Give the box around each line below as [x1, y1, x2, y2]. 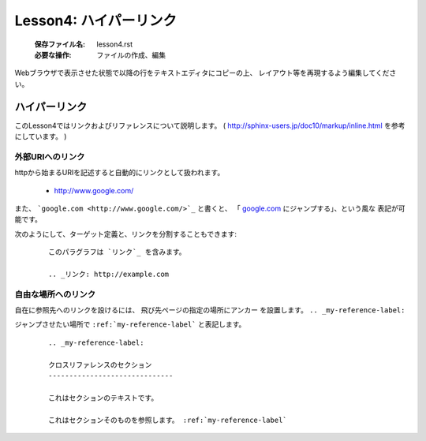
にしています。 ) [14, 132, 67, 141]
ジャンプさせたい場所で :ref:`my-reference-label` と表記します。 [14, 320, 246, 329]
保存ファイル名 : [34, 39, 86, 49]
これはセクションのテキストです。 [48, 393, 159, 402]
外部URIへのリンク [14, 151, 85, 162]
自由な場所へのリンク [14, 289, 96, 300]
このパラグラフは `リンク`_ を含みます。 [48, 248, 186, 256]
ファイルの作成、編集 [96, 50, 166, 59]
